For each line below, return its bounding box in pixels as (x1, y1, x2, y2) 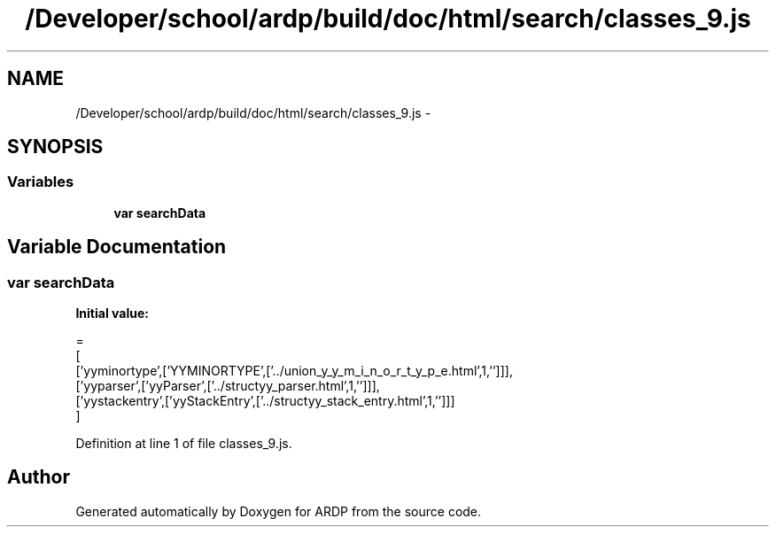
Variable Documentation (7, 236, 227, 259)
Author (7, 466, 70, 489)
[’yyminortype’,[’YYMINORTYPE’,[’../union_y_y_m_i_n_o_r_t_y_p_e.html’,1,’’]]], (75, 363, 513, 379)
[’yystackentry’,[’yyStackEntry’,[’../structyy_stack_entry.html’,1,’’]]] (75, 393, 455, 409)
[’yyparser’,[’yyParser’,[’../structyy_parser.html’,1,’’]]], (75, 378, 380, 394)
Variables (7, 173, 74, 191)
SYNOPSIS (7, 135, 104, 159)
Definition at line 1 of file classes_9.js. (75, 436, 292, 452)
